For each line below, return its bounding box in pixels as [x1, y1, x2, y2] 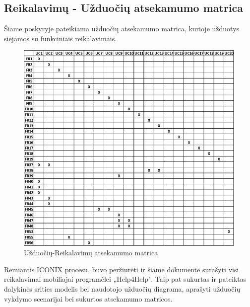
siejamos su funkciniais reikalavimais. [4, 33, 117, 43]
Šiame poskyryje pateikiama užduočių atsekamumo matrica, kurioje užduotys [4, 23, 240, 34]
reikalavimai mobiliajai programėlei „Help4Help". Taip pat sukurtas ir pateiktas [4, 274, 247, 284]
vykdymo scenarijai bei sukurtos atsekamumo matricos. [4, 293, 173, 304]
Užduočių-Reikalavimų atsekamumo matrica [24, 247, 158, 258]
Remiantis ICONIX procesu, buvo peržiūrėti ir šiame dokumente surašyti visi [4, 264, 239, 274]
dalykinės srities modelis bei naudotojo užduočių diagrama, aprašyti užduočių [4, 283, 241, 294]
